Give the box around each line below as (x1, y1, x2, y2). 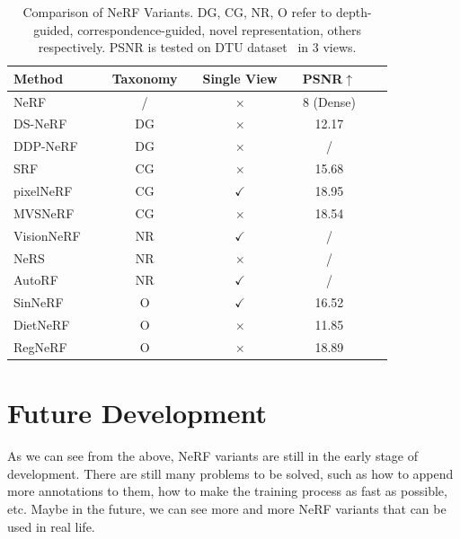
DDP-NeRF (13, 137, 78, 155)
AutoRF (13, 270, 58, 289)
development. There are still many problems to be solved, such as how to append (7, 464, 454, 482)
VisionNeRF (13, 225, 81, 244)
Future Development (7, 394, 267, 431)
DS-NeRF (13, 114, 67, 133)
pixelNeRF (13, 181, 73, 199)
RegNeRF (13, 337, 67, 356)
